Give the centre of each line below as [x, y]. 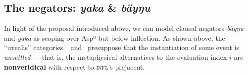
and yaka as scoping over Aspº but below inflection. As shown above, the [115, 37]
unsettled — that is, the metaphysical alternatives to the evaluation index [116, 57]
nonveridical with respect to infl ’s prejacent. [74, 66]
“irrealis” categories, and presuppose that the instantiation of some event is [122, 47]
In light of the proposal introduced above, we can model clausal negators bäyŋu [124, 28]
